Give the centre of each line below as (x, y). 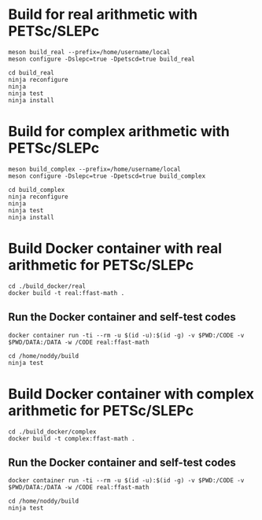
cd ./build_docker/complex (52, 431)
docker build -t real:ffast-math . (66, 293)
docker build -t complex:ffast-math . (72, 438)
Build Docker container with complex (131, 394)
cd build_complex (37, 190)
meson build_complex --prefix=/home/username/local (94, 169)
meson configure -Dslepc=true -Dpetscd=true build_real (101, 59)
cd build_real (31, 72)
